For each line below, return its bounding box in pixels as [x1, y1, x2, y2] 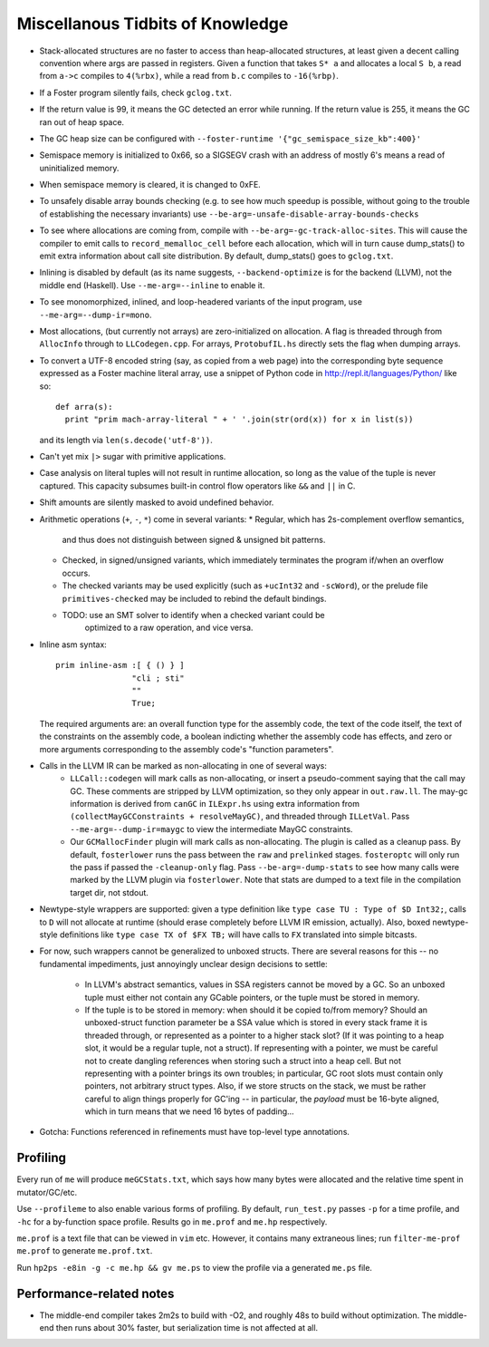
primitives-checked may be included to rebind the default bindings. [62, 593, 327, 604]
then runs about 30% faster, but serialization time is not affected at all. [55, 1323, 319, 1332]
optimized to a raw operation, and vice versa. [84, 622, 254, 634]
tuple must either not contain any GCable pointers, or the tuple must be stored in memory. [84, 992, 420, 1003]
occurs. [62, 567, 91, 578]
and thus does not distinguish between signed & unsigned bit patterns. [62, 535, 326, 546]
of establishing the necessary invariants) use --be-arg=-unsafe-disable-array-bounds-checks [39, 208, 419, 219]
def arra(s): [55, 402, 113, 412]
